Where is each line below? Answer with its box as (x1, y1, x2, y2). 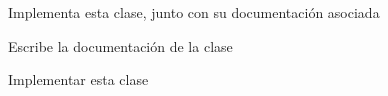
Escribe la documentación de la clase (8, 35, 233, 56)
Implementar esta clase (8, 69, 149, 90)
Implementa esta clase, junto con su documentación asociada (8, 2, 380, 22)
